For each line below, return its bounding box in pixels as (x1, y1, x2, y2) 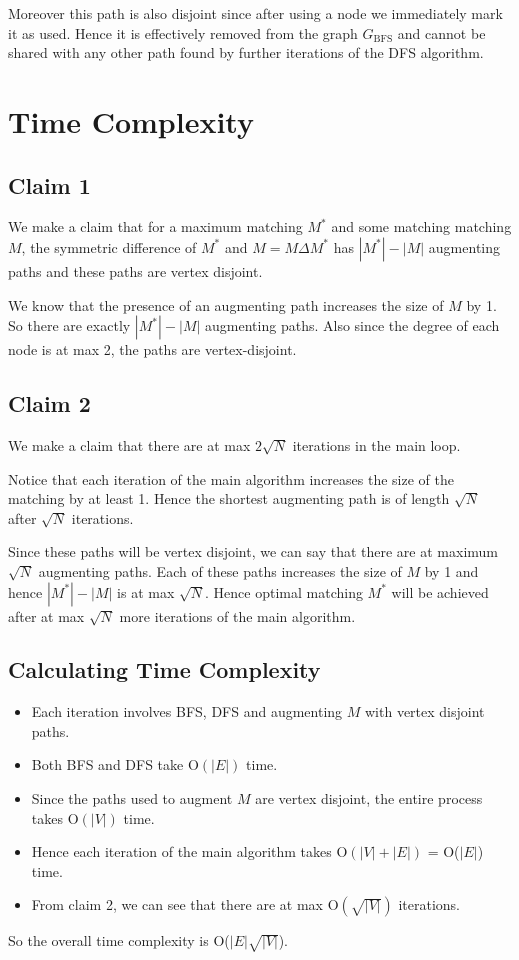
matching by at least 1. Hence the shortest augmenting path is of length (8, 488, 450, 509)
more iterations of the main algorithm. (119, 605, 356, 626)
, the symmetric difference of (21, 236, 197, 257)
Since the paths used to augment (31, 788, 233, 809)
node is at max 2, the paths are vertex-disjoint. (8, 339, 297, 360)
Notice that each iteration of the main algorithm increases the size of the (8, 468, 454, 489)
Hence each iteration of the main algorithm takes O (31, 841, 348, 862)
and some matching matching (331, 216, 512, 237)
